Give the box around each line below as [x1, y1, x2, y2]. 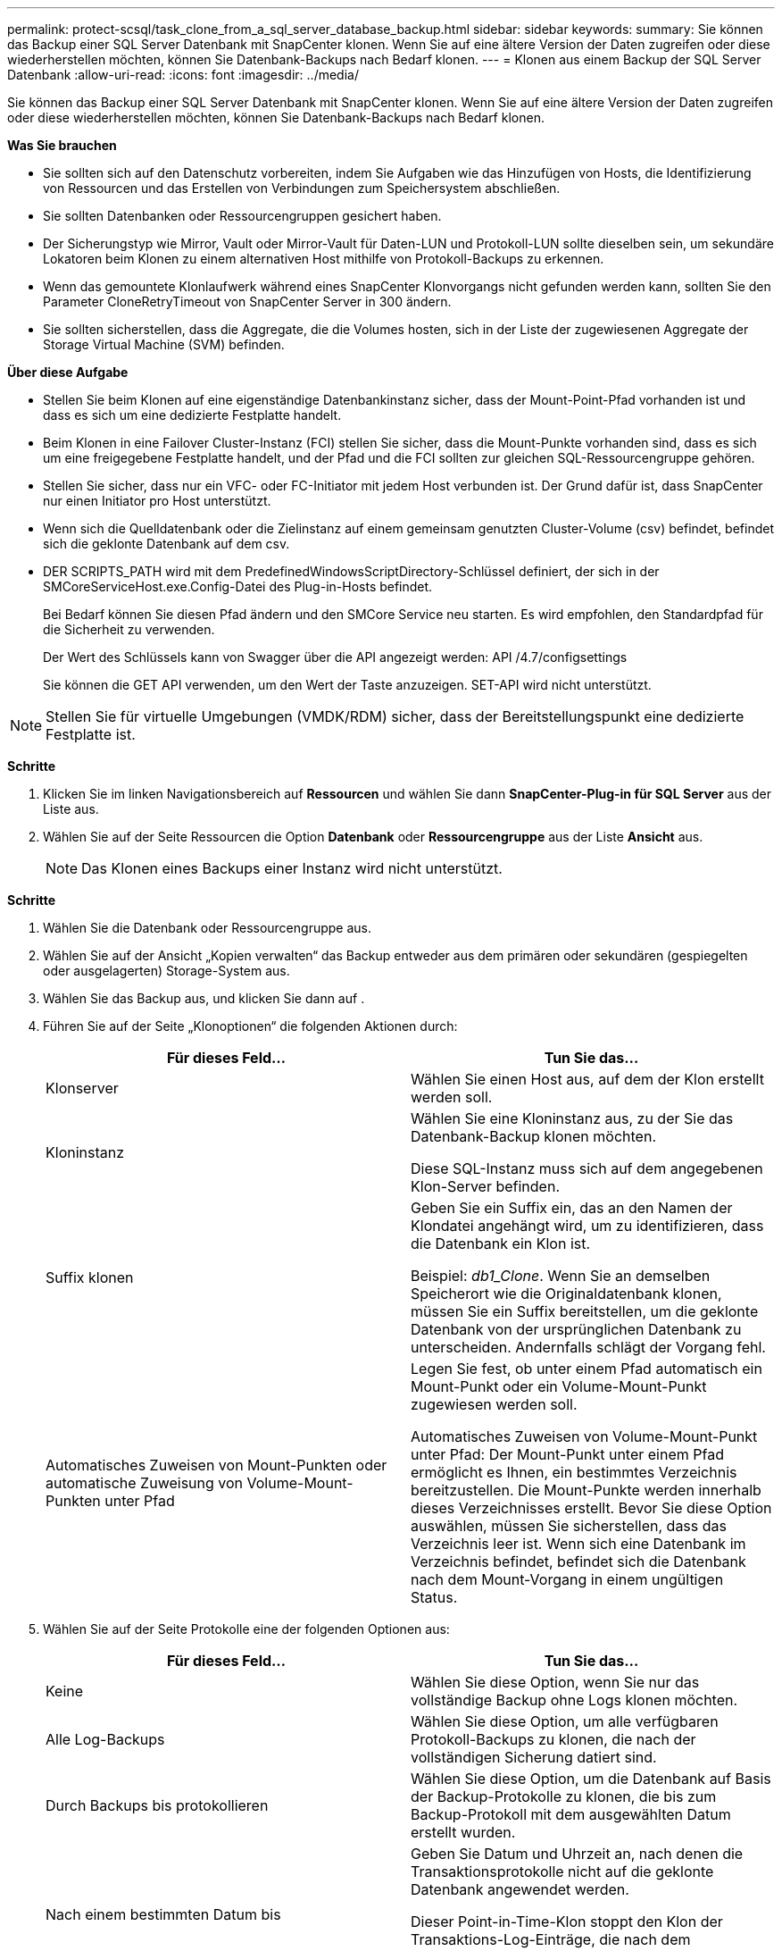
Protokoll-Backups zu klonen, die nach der [411, 1730, 696, 1748]
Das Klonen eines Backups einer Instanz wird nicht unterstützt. [81, 859, 503, 877]
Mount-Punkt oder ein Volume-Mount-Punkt [411, 1377, 707, 1395]
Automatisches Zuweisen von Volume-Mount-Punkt [411, 1428, 758, 1445]
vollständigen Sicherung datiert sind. [411, 1748, 657, 1766]
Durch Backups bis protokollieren [46, 1796, 269, 1814]
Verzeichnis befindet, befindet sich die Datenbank [411, 1553, 746, 1570]
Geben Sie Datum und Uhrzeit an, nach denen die [411, 1845, 744, 1863]
